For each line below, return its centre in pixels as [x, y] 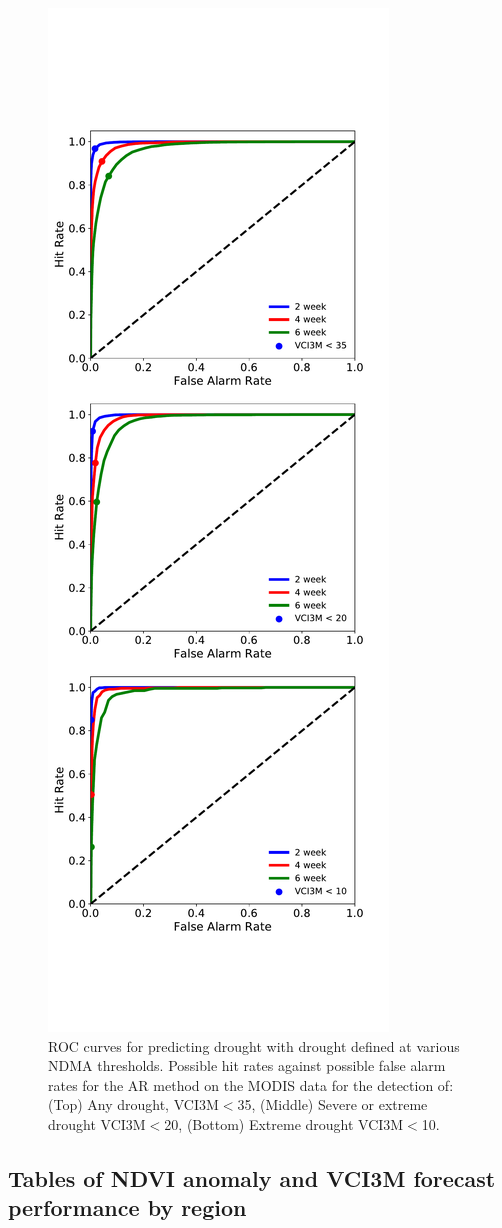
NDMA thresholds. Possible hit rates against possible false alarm [247, 1065]
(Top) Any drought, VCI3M [133, 1104]
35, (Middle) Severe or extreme [332, 1104]
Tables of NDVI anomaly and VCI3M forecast [252, 1177]
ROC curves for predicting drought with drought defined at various [254, 1045]
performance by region [127, 1207]
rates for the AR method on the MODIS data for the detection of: [251, 1084]
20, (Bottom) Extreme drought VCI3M [284, 1123]
